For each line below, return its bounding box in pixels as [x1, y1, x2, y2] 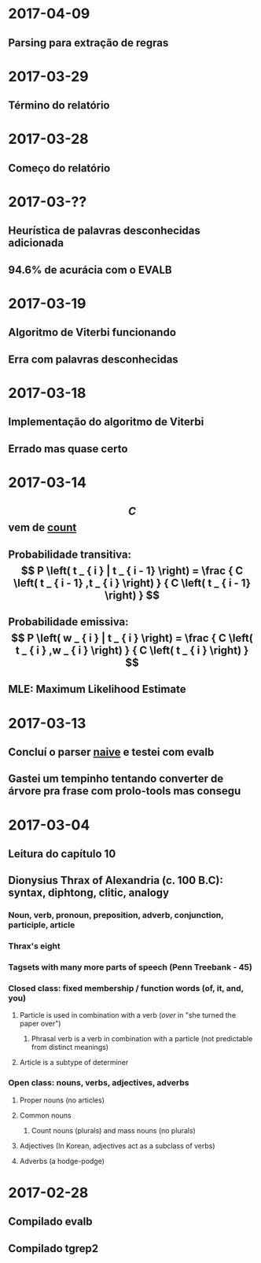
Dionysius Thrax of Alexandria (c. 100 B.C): [8, 874, 224, 887]
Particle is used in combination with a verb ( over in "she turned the [19, 1011, 237, 1020]
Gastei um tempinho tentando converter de [8, 772, 224, 786]
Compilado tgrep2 [8, 1242, 99, 1255]
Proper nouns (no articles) [19, 1095, 105, 1105]
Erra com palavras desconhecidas [8, 352, 178, 366]
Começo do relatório [8, 161, 111, 175]
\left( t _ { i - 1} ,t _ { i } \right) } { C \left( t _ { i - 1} [13, 576, 252, 590]
